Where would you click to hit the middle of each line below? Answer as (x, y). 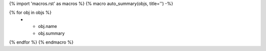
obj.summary (51, 33)
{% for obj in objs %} (30, 13)
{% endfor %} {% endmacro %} (41, 42)
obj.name (48, 26)
